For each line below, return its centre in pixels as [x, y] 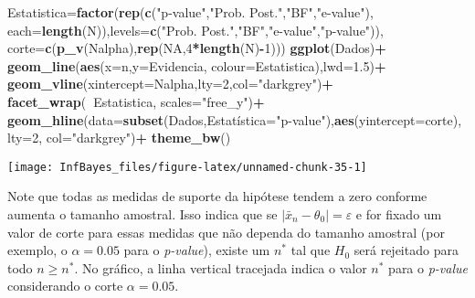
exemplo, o [37, 250]
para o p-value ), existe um [197, 250]
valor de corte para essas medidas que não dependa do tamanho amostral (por [226, 232]
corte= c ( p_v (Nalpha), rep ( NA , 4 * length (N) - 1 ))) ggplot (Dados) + [197, 48]
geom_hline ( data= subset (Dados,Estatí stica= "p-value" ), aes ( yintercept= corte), [235, 119]
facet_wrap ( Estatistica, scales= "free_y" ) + [136, 101]
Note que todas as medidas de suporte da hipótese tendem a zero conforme [217, 196]
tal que [311, 250]
